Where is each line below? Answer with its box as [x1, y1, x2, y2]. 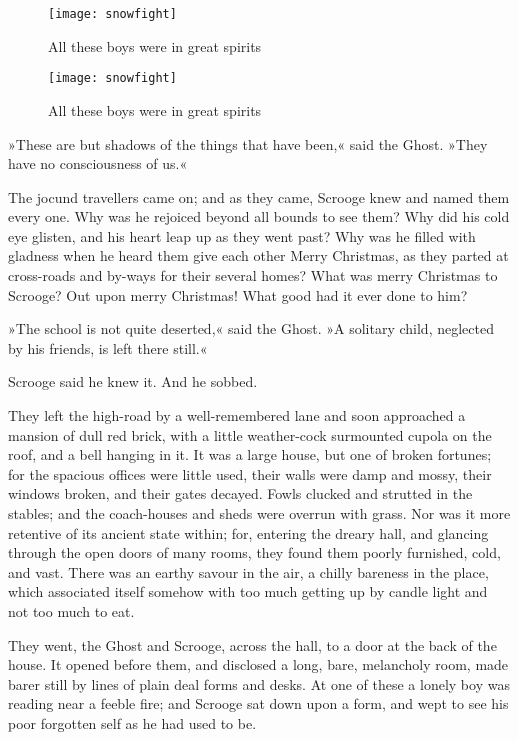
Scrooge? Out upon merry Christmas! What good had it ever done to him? [8, 284, 468, 305]
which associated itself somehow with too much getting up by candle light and [8, 581, 488, 602]
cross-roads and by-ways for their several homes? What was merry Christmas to [8, 265, 498, 286]
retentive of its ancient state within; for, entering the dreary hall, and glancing [8, 522, 489, 543]
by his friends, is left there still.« [8, 337, 208, 358]
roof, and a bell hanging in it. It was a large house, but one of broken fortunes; [8, 444, 492, 465]
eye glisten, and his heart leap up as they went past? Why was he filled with [8, 225, 476, 246]
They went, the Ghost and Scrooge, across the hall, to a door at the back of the [8, 634, 497, 655]
